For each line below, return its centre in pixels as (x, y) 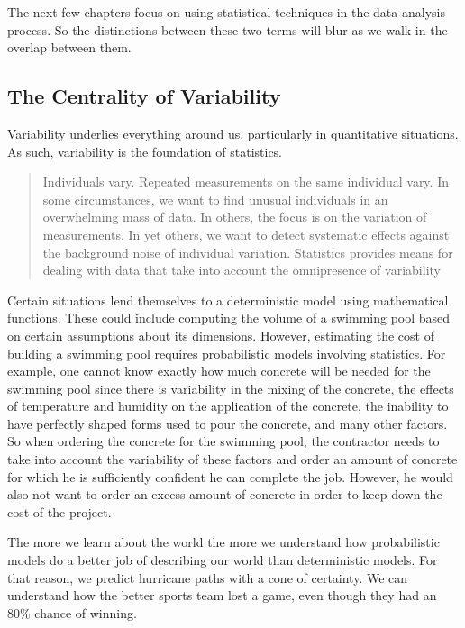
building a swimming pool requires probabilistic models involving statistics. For (227, 353)
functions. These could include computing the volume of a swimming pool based (229, 318)
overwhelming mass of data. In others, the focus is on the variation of (235, 217)
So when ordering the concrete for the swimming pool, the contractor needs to (223, 441)
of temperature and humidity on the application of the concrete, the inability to (228, 406)
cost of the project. (59, 511)
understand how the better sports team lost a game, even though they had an (222, 595)
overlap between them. (69, 47)
